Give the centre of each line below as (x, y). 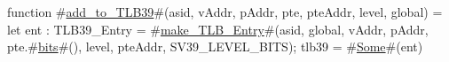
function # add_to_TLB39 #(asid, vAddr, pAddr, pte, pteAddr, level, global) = (225, 12)
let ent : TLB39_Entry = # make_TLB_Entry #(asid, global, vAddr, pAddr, (218, 29)
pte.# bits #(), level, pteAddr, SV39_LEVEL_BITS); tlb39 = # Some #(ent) (215, 46)
